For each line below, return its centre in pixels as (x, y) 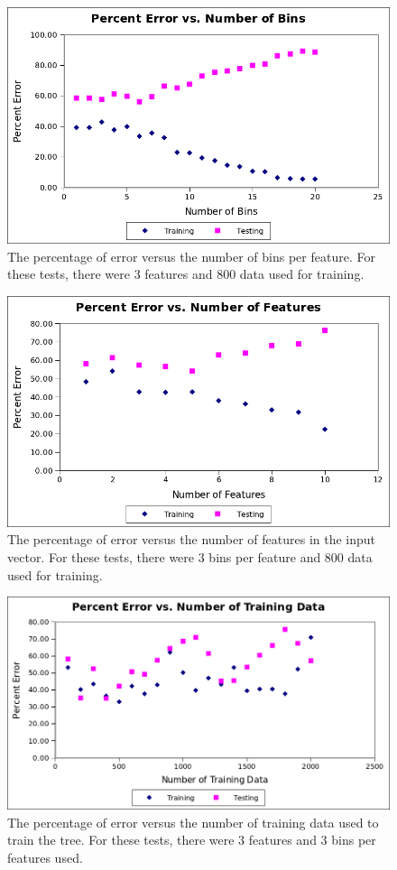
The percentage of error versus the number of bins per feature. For (191, 256)
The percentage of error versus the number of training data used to (193, 822)
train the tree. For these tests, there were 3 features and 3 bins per (192, 840)
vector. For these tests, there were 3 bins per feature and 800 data (190, 556)
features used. (45, 857)
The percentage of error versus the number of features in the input (192, 539)
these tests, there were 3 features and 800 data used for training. (186, 274)
